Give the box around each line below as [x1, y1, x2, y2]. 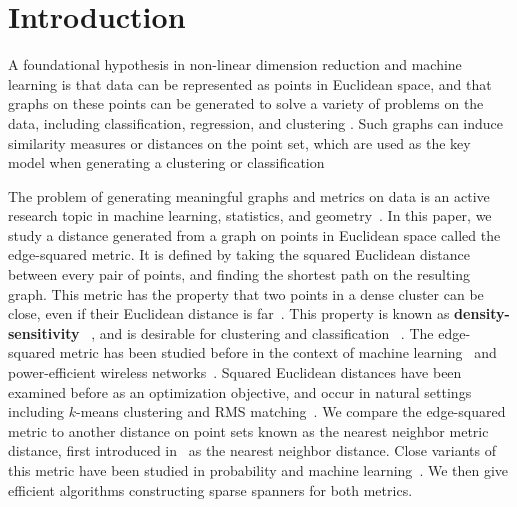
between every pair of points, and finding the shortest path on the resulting [8, 264, 471, 285]
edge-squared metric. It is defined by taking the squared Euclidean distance [8, 244, 470, 265]
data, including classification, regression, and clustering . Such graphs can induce [8, 112, 503, 133]
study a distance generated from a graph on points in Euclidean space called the [8, 224, 501, 245]
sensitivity [8, 322, 80, 343]
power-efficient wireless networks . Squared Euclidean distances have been [8, 362, 462, 383]
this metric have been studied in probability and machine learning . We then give [8, 460, 509, 480]
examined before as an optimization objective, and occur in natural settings [8, 381, 472, 402]
